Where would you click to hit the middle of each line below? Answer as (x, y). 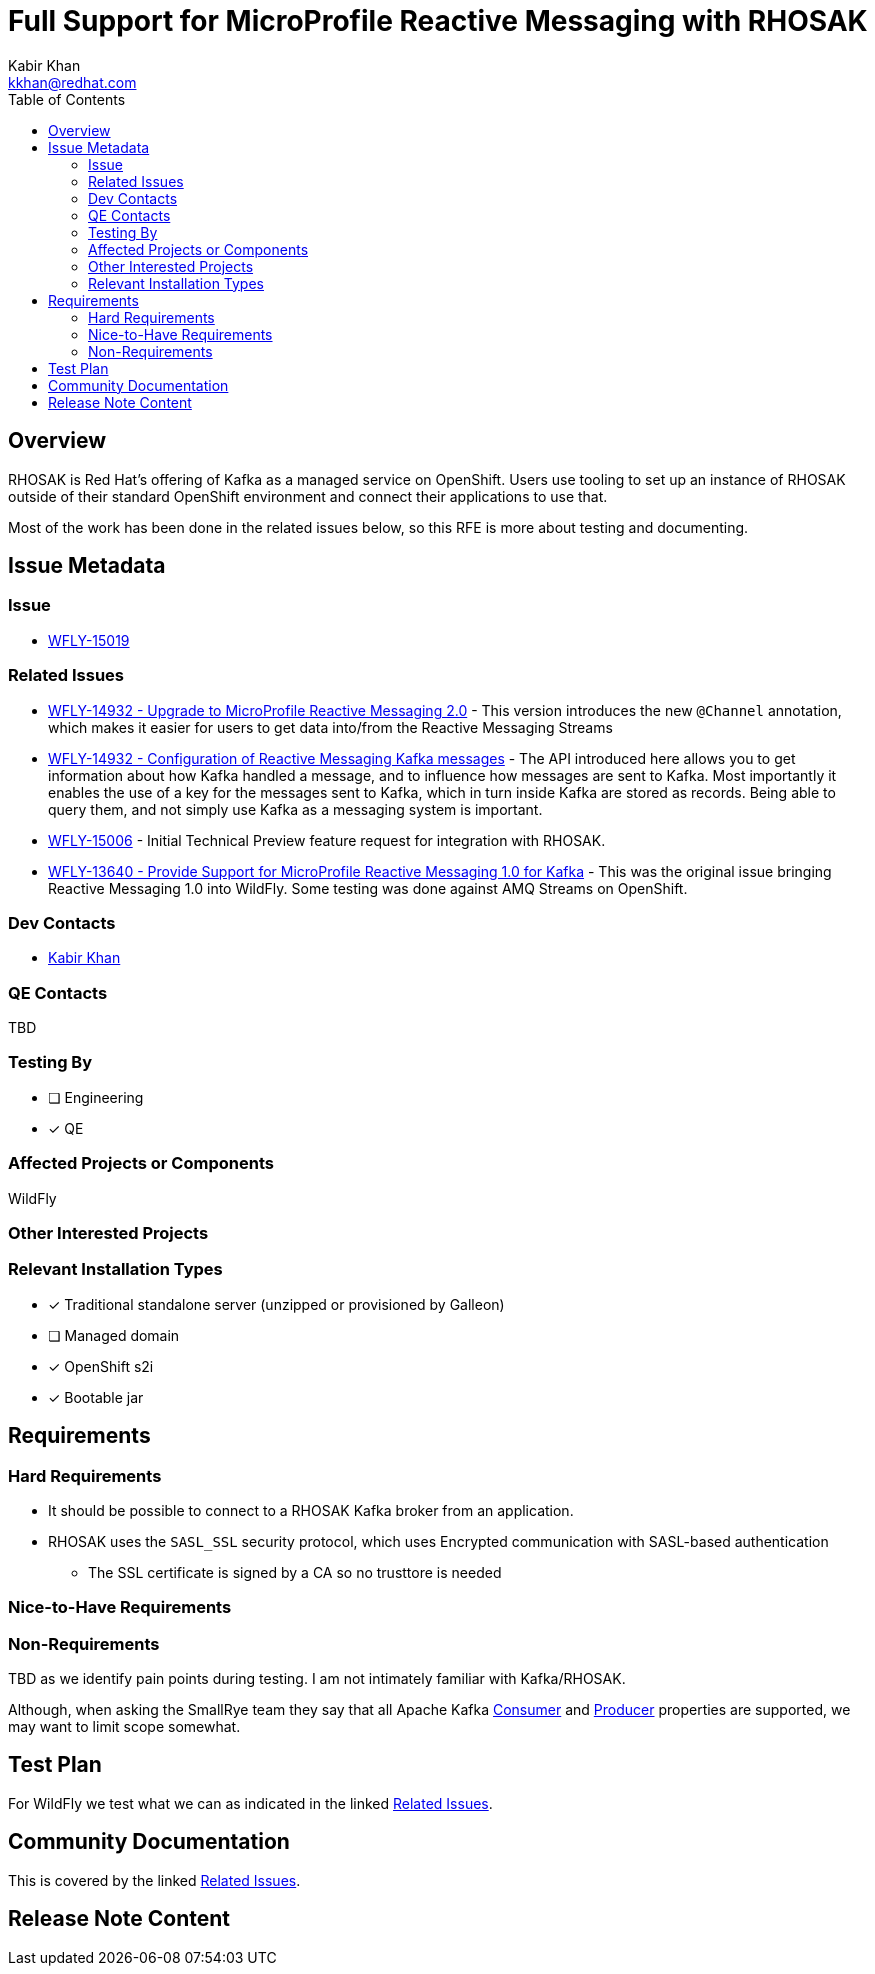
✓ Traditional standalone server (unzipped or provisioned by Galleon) (276, 1304)
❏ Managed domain (114, 1335)
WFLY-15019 (89, 640)
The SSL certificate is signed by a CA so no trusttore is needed (295, 1572)
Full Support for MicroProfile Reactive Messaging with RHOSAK (438, 21)
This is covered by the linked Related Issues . (154, 1880)
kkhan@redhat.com (72, 82)
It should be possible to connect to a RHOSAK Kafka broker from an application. (311, 1510)
